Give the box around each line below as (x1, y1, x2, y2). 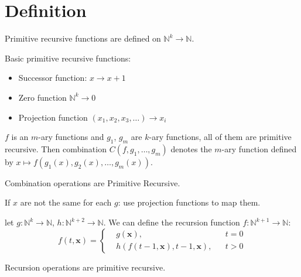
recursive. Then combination (5, 142, 107, 155)
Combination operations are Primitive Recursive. (5, 176, 180, 189)
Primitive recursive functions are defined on (5, 32, 161, 45)
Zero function (18, 91, 67, 103)
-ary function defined (221, 142, 297, 155)
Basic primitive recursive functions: (5, 52, 131, 64)
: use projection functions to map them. (118, 196, 261, 208)
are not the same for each (20, 196, 112, 208)
